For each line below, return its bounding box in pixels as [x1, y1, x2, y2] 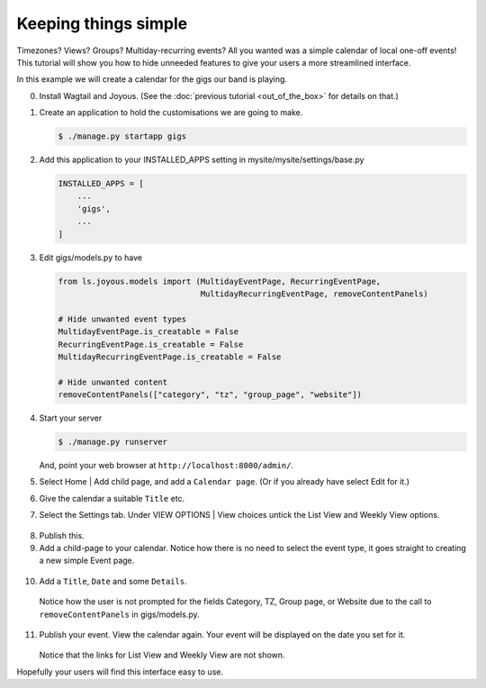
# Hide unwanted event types [58, 313, 187, 324]
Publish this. [39, 530, 85, 540]
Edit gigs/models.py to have [39, 252, 143, 263]
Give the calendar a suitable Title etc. [39, 493, 185, 503]
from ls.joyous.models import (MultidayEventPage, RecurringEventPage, [58, 276, 382, 286]
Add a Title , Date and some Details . [39, 575, 188, 586]
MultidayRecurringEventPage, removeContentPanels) [200, 288, 429, 299]
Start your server [39, 412, 103, 423]
